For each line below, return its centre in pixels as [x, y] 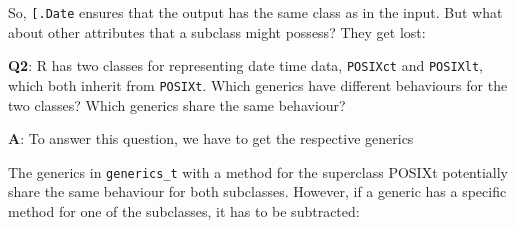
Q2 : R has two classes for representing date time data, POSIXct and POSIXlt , [245, 65]
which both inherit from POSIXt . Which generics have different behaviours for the [258, 84]
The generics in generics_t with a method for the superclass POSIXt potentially [258, 171]
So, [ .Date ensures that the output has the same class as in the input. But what [255, 12]
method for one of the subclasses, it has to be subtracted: [184, 211]
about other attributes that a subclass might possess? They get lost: [217, 31]
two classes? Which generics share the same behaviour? [177, 104]
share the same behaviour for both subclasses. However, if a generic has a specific [257, 191]
